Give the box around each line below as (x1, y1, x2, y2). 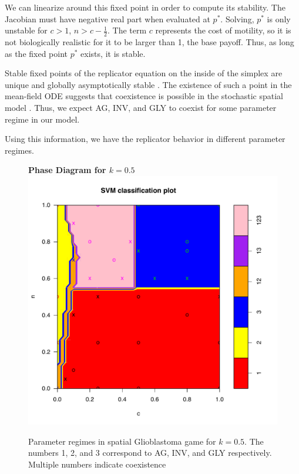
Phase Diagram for (28, 164, 106, 176)
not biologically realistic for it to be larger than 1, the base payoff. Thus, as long (5, 36, 294, 48)
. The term (107, 24, 147, 36)
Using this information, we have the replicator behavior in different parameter (5, 133, 285, 145)
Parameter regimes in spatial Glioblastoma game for (28, 435, 216, 447)
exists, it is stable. (80, 47, 146, 59)
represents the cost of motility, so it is (155, 24, 291, 36)
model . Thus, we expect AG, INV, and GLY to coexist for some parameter (5, 101, 277, 113)
